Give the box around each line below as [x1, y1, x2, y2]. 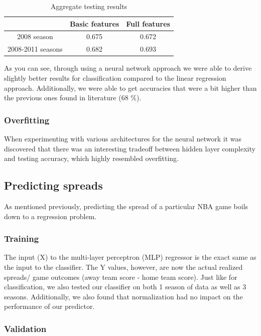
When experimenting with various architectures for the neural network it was [4, 133, 242, 143]
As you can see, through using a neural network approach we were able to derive [4, 63, 252, 73]
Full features [126, 18, 170, 29]
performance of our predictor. [4, 301, 95, 311]
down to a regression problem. [4, 211, 97, 221]
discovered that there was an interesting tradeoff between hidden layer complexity [4, 143, 255, 153]
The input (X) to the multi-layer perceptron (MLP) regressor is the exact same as [4, 252, 256, 262]
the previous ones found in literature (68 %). [4, 92, 142, 103]
